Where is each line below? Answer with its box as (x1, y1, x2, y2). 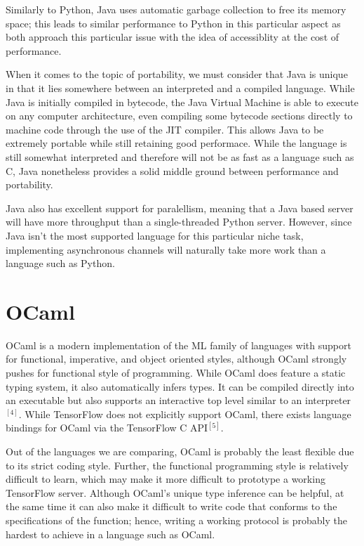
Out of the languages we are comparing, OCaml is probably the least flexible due (6, 443, 354, 458)
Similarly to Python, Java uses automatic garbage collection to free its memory (6, 2, 346, 16)
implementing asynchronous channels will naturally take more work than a (6, 242, 326, 256)
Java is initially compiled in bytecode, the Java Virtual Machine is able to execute (6, 94, 359, 109)
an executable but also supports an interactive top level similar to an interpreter (6, 393, 351, 408)
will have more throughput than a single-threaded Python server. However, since (6, 214, 352, 229)
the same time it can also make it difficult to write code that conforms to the (6, 499, 337, 514)
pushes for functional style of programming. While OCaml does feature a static (6, 365, 346, 379)
